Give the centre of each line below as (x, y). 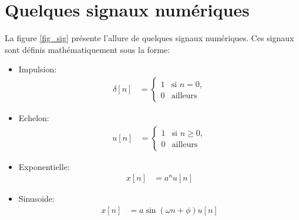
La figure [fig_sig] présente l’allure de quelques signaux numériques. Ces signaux (149, 38)
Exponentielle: (44, 166)
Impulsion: (38, 69)
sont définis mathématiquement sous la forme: (88, 49)
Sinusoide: (36, 199)
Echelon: (34, 117)
